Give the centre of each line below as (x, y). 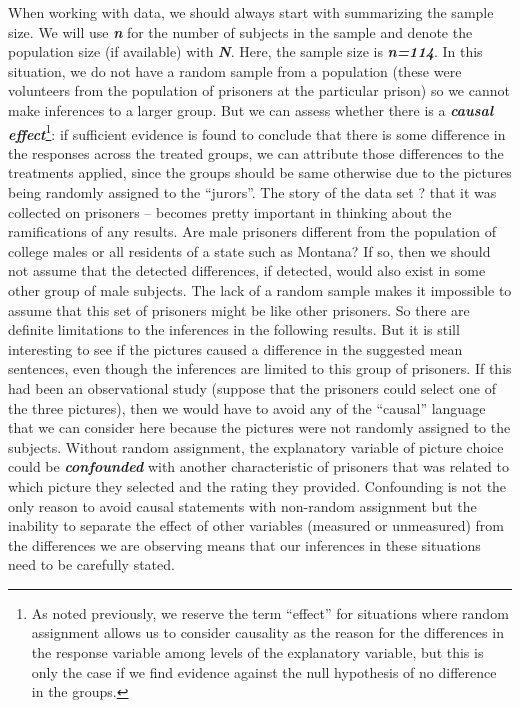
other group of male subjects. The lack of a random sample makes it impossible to (260, 289)
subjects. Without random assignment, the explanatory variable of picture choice (256, 446)
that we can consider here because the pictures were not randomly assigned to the (259, 427)
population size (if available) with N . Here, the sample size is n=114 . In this (245, 51)
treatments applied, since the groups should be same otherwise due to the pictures (260, 172)
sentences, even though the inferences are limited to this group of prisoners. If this (260, 368)
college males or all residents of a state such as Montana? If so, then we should (249, 250)
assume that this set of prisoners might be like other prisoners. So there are (239, 309)
